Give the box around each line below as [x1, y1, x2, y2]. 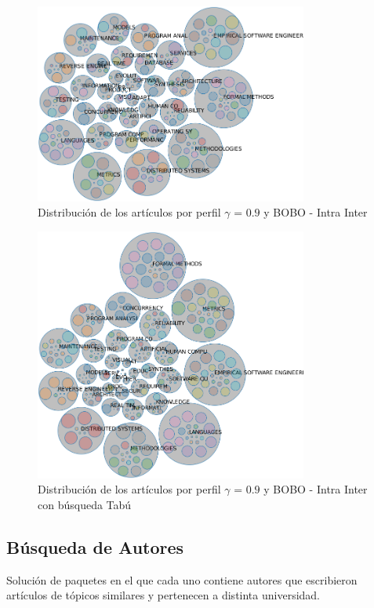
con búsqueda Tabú [38, 496, 132, 512]
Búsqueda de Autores [6, 534, 184, 559]
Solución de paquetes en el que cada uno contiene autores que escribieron [6, 571, 358, 588]
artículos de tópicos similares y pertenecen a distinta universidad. [6, 587, 321, 603]
